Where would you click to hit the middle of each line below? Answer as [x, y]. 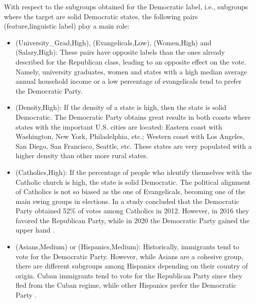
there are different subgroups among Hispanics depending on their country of [132, 266]
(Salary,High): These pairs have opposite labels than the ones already [120, 52]
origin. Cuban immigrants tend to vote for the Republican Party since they [129, 275]
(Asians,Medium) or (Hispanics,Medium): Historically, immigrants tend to [127, 247]
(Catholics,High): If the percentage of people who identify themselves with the [134, 172]
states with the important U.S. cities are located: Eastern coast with [119, 126]
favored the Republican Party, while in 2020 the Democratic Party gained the [132, 220]
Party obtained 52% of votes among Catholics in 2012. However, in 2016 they [132, 211]
